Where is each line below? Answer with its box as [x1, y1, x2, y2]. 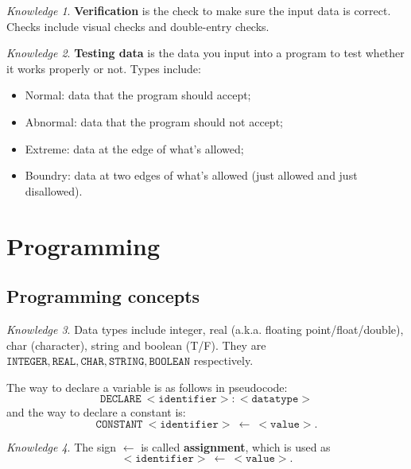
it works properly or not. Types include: [6, 60, 201, 76]
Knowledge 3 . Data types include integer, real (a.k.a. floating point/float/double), [6, 320, 404, 337]
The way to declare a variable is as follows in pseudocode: [6, 378, 288, 395]
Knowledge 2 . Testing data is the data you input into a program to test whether [6, 45, 405, 61]
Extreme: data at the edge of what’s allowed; [25, 140, 244, 157]
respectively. [193, 352, 254, 369]
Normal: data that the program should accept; [25, 87, 251, 103]
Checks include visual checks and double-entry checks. [6, 17, 269, 34]
